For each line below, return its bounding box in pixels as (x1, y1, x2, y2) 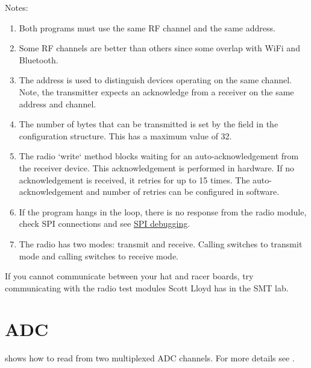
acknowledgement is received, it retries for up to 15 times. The (19, 173, 250, 186)
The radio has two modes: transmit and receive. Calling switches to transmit (19, 237, 303, 250)
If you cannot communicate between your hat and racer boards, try (5, 270, 254, 282)
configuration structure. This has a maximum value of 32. (19, 129, 232, 142)
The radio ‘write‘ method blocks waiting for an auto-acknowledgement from (19, 150, 299, 162)
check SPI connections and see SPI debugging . (19, 217, 190, 230)
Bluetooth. (19, 53, 58, 66)
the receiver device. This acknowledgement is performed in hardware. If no (19, 161, 294, 174)
